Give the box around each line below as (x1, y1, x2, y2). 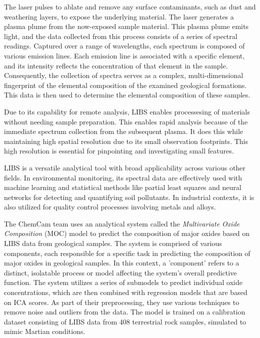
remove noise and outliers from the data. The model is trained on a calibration (4, 306, 245, 317)
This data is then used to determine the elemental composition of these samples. (4, 89, 250, 100)
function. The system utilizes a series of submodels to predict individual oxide (4, 277, 243, 287)
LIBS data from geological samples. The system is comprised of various (4, 238, 222, 248)
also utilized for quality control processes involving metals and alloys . (4, 201, 216, 212)
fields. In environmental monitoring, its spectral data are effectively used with (4, 172, 242, 182)
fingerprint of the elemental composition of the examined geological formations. (4, 79, 247, 90)
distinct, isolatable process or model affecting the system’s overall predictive (4, 267, 237, 277)
